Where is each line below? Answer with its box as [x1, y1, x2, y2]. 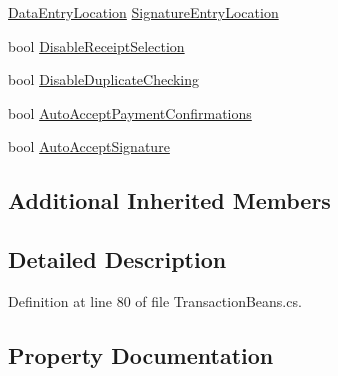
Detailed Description [8, 244, 227, 275]
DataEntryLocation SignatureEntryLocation [8, 2, 279, 22]
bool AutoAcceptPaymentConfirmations [8, 102, 252, 123]
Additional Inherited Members [8, 185, 331, 216]
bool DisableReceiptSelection [8, 35, 185, 56]
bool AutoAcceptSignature [8, 136, 170, 157]
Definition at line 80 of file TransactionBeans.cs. [8, 290, 302, 311]
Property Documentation [8, 339, 274, 370]
